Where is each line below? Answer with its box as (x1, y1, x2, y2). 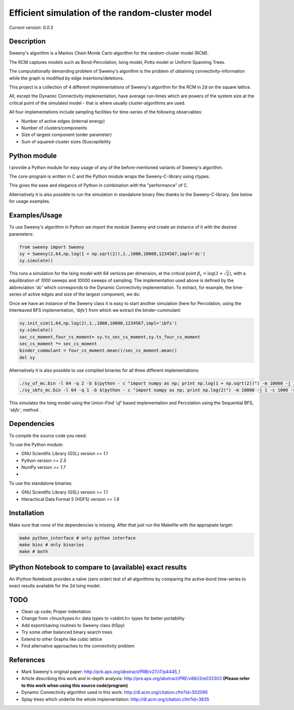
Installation (9, 509, 44, 518)
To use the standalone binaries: (9, 480, 73, 486)
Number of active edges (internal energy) (21, 118, 105, 124)
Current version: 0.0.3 (9, 25, 53, 30)
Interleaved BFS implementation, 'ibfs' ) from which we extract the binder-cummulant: (9, 307, 181, 313)
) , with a (229, 271, 246, 276)
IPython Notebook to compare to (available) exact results (9, 563, 187, 572)
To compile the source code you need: (9, 433, 87, 438)
